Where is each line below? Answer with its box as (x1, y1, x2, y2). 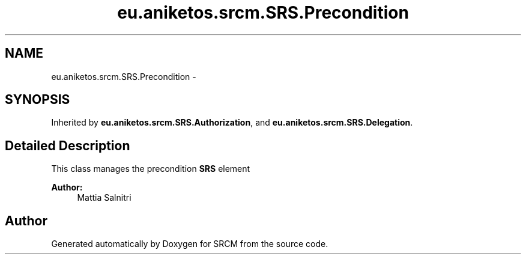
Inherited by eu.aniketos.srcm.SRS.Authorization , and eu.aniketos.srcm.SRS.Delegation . (51, 117, 413, 128)
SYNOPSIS (5, 92, 70, 108)
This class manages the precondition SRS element (51, 163, 250, 174)
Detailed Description (5, 138, 130, 153)
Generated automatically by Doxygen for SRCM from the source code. (51, 239, 328, 249)
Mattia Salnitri (77, 192, 131, 203)
